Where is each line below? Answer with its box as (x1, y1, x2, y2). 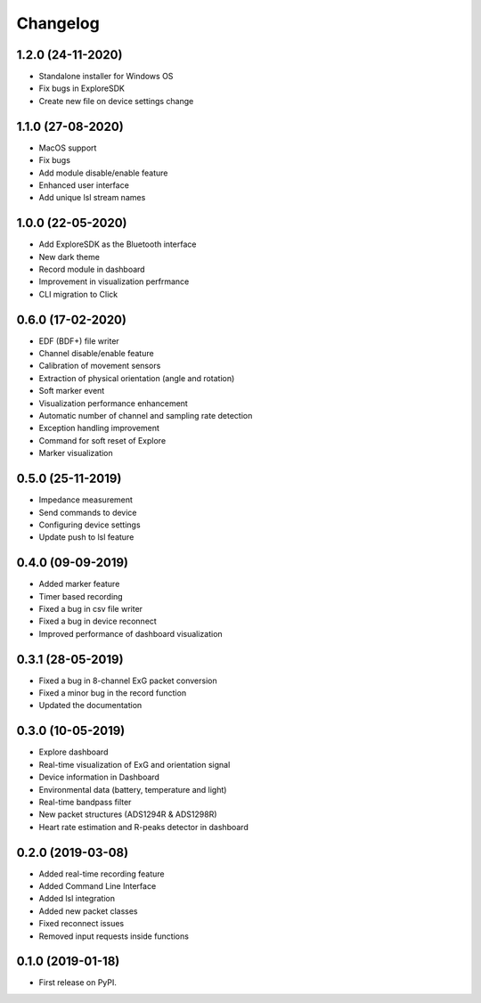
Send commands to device (38, 507, 137, 518)
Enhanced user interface (38, 179, 129, 191)
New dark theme (38, 251, 100, 262)
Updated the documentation (38, 700, 143, 711)
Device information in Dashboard (38, 771, 160, 783)
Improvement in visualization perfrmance (38, 276, 190, 287)
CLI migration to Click (38, 289, 118, 299)
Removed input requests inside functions (38, 931, 189, 942)
